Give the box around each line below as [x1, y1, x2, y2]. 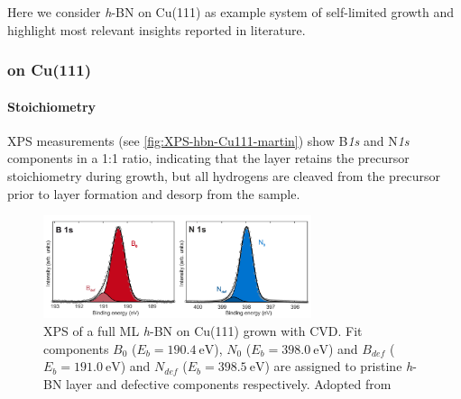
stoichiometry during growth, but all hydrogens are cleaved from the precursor [7, 167, 441, 186]
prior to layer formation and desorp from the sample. [7, 184, 300, 203]
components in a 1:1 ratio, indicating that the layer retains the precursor [7, 149, 410, 168]
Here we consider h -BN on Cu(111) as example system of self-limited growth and [7, 3, 455, 21]
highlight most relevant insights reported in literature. [7, 20, 306, 39]
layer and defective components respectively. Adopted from [66, 374, 392, 393]
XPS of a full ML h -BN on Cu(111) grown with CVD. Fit [43, 322, 363, 340]
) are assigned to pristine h [264, 357, 413, 376]
